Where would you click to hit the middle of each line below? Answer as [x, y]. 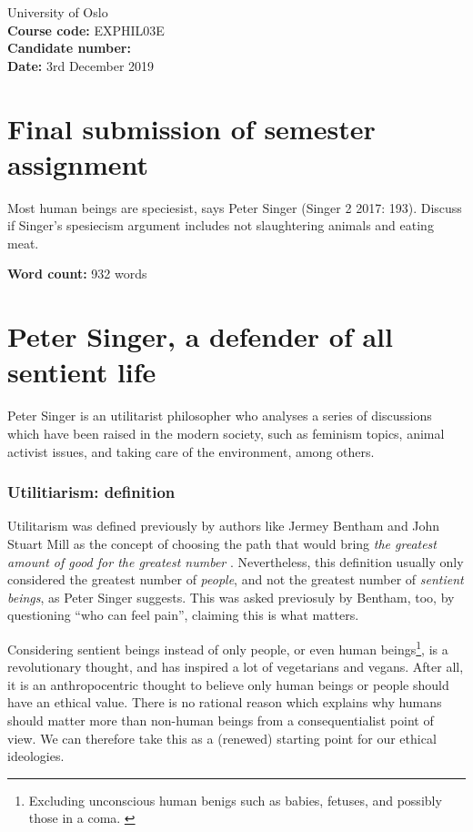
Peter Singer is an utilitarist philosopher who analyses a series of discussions [220, 416]
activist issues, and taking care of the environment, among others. [191, 451]
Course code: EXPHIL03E [86, 30]
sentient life [82, 372]
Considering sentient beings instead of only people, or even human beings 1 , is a [228, 647]
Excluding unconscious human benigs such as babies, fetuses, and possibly [235, 800]
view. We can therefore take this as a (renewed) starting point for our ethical [222, 738]
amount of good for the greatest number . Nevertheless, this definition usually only [236, 561]
